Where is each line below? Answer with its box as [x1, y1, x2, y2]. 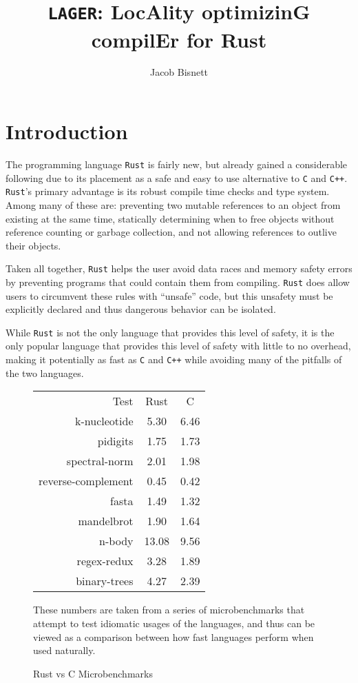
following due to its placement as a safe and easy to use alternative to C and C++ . [6, 170, 348, 185]
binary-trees [76, 573, 134, 589]
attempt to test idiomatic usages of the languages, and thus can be [33, 615, 315, 630]
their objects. [6, 238, 61, 252]
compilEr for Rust [91, 25, 267, 53]
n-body [99, 533, 134, 549]
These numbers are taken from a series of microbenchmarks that [33, 602, 305, 617]
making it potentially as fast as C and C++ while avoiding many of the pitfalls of [6, 352, 342, 367]
